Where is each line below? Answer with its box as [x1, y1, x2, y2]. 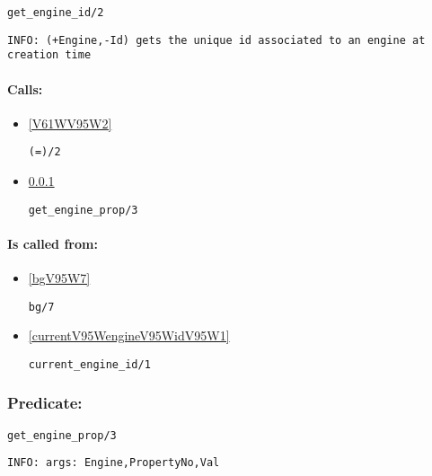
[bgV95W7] [28, 269, 91, 287]
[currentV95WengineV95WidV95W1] [28, 326, 230, 345]
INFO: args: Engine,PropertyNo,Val [7, 456, 220, 470]
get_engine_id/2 [7, 6, 104, 19]
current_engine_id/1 [28, 357, 151, 371]
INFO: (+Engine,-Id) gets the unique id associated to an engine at [7, 33, 426, 47]
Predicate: [7, 392, 83, 414]
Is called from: [7, 234, 98, 252]
